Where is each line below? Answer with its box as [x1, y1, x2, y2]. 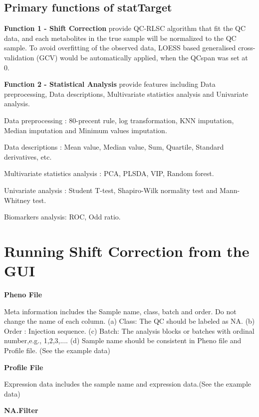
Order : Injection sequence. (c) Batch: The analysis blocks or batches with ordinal [4, 325, 255, 336]
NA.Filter [4, 405, 38, 416]
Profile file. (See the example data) [4, 345, 110, 355]
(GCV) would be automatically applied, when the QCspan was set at [36, 52, 248, 62]
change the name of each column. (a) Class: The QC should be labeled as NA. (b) [4, 316, 255, 326]
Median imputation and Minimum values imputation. [4, 125, 167, 135]
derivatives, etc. [4, 151, 52, 162]
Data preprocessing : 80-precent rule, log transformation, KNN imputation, [4, 115, 234, 125]
